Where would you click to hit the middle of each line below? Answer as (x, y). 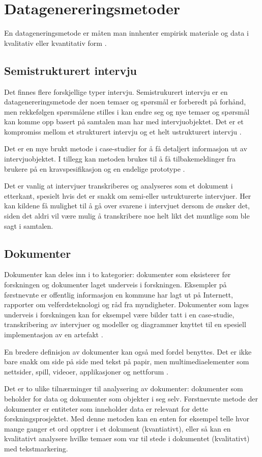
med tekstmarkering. (36, 448)
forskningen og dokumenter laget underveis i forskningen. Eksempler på (115, 285)
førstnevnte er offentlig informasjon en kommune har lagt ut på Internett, (119, 294)
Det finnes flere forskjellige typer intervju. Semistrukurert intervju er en (116, 91)
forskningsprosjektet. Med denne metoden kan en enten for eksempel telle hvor (127, 419)
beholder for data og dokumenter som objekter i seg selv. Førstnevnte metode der (131, 398)
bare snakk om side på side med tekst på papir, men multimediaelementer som (127, 361)
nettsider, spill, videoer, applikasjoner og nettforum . (86, 371)
